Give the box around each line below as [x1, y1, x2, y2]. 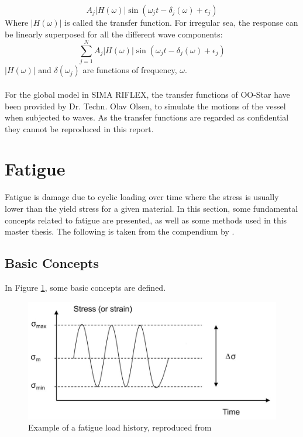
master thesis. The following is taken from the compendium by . [5, 225, 235, 238]
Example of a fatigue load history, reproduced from [28, 421, 212, 433]
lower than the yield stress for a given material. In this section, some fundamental [5, 202, 298, 214]
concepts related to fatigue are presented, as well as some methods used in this [5, 214, 287, 226]
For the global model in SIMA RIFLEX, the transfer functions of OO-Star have [5, 88, 290, 100]
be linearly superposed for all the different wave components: [5, 27, 223, 40]
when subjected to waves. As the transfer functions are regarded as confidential [5, 111, 289, 123]
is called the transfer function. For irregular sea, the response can [64, 16, 298, 28]
